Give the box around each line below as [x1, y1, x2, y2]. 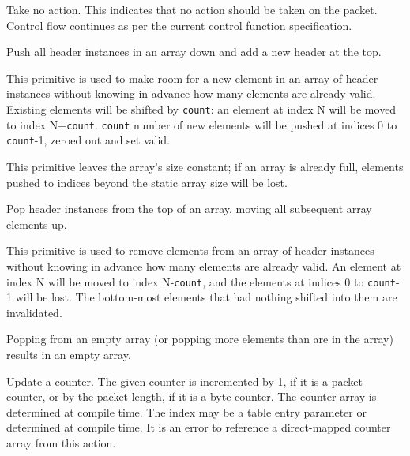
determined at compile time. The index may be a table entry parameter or [6, 403, 367, 420]
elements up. [6, 215, 67, 232]
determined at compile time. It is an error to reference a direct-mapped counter [6, 419, 391, 435]
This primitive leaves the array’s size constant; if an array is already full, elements [6, 158, 404, 174]
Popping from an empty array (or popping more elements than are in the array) [6, 331, 393, 347]
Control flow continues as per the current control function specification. [6, 17, 352, 33]
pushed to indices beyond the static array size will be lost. [6, 174, 288, 190]
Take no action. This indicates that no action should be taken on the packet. [6, 2, 378, 17]
